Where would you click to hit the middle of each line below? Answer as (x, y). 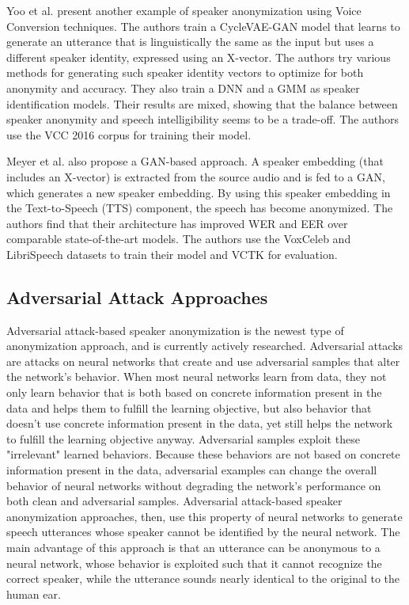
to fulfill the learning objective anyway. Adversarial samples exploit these (183, 438)
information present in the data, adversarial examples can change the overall (192, 470)
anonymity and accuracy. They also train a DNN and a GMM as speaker (183, 88)
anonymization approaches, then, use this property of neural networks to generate (204, 516)
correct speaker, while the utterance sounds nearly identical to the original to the (203, 578)
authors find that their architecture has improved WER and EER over (177, 223)
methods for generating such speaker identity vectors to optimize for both (185, 72)
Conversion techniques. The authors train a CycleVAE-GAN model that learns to (203, 26)
